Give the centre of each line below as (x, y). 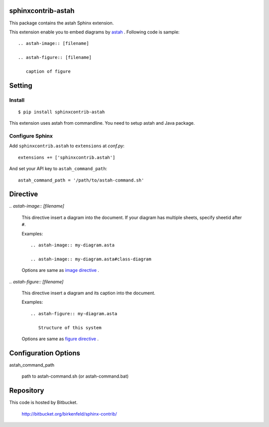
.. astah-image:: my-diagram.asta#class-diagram (91, 259)
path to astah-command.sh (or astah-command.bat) (75, 376)
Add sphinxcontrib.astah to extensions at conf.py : (67, 146)
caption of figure (48, 71)
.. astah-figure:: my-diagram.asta (74, 314)
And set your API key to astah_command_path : (58, 169)
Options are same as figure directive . (60, 339)
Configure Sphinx (31, 136)
